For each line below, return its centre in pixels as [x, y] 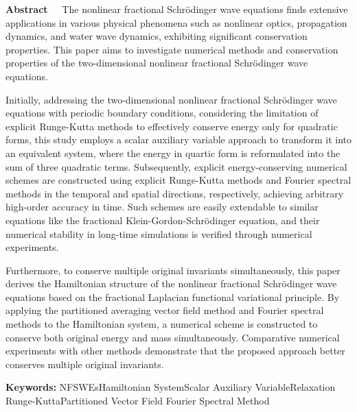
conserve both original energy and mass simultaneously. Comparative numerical [173, 337]
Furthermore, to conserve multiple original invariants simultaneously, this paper [173, 270]
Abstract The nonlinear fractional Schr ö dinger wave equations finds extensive [177, 9]
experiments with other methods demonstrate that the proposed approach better [175, 351]
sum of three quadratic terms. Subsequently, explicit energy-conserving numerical [176, 166]
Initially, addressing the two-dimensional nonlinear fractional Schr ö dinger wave [171, 99]
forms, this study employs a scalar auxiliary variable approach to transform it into [178, 140]
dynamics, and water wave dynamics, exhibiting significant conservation [157, 36]
